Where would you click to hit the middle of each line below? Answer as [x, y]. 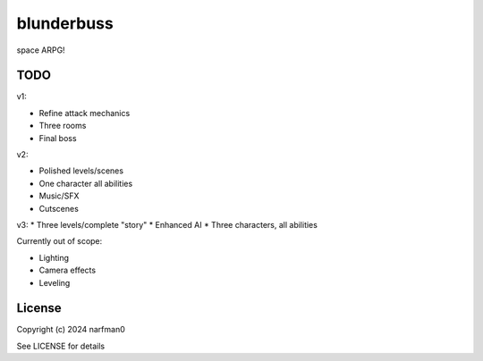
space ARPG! [41, 50]
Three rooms [63, 126]
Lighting [54, 257]
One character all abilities [86, 183]
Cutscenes [59, 208]
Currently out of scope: [59, 241]
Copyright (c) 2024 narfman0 [71, 330]
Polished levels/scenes [81, 171]
